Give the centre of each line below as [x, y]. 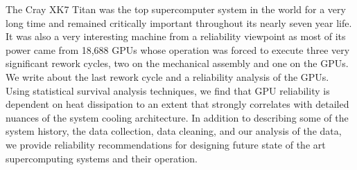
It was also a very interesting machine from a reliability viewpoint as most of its [176, 36]
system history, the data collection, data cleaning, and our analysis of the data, [174, 131]
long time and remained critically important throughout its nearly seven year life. [179, 22]
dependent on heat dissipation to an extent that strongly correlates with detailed [177, 104]
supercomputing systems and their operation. [102, 158]
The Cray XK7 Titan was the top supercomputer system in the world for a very [176, 9]
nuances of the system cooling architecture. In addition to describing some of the [177, 117]
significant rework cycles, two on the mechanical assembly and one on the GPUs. [177, 63]
